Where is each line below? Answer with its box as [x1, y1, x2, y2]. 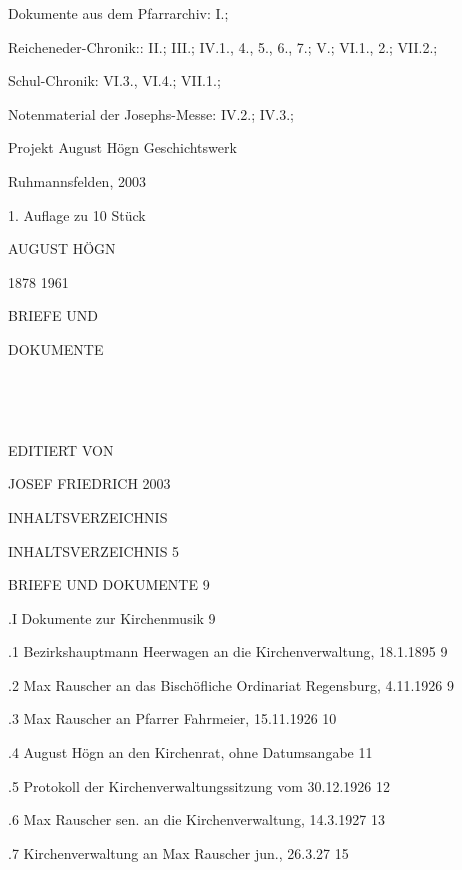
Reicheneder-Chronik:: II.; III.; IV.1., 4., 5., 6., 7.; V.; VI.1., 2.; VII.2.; [8, 36, 438, 57]
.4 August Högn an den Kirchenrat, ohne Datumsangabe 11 [8, 742, 373, 763]
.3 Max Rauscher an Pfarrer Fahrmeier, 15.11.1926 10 [8, 708, 337, 729]
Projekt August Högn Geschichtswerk [8, 137, 237, 158]
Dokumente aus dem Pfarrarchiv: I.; [8, 3, 229, 23]
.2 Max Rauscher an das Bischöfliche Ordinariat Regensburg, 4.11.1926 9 [8, 674, 454, 695]
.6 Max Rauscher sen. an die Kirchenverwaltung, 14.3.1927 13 [8, 809, 385, 830]
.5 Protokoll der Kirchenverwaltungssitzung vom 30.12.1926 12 [8, 775, 391, 796]
